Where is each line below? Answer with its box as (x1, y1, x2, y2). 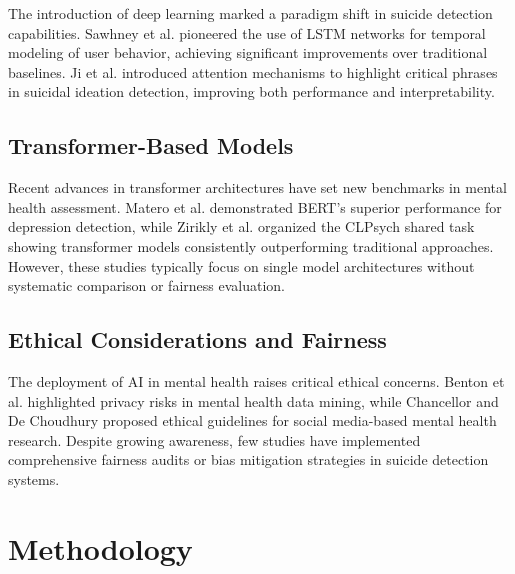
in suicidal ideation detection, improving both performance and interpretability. (8, 81, 495, 102)
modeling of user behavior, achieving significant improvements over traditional (8, 42, 488, 63)
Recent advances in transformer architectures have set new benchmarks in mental (8, 177, 507, 198)
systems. (8, 468, 60, 489)
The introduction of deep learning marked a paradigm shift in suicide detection (8, 3, 493, 23)
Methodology (8, 527, 193, 568)
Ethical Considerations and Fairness (8, 324, 387, 355)
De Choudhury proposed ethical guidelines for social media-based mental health (8, 410, 497, 431)
